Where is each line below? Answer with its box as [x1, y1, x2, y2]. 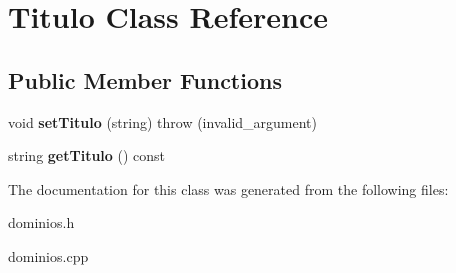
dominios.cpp [8, 245, 89, 266]
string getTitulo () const [8, 145, 166, 166]
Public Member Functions [8, 64, 282, 95]
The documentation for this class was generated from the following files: [8, 178, 449, 199]
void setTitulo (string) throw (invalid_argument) [8, 111, 318, 132]
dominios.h [8, 212, 75, 233]
